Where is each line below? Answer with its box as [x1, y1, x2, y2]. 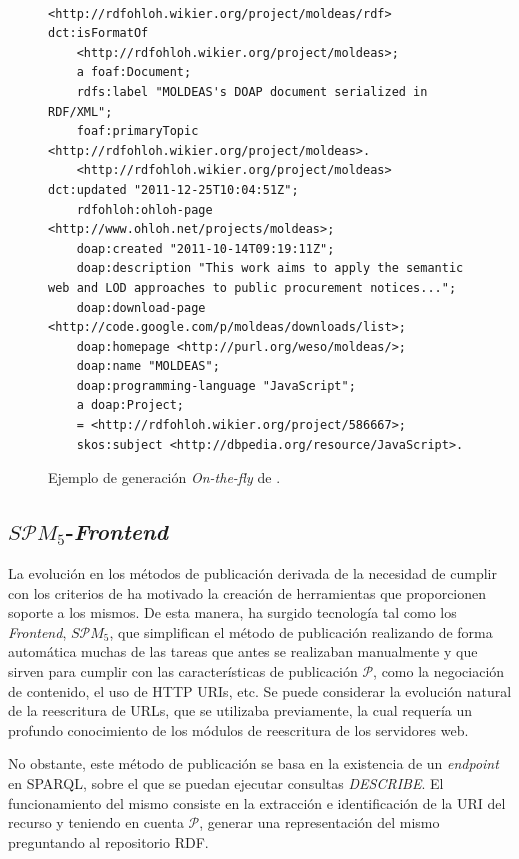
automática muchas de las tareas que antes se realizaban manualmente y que [8, 641, 478, 662]
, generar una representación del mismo [199, 812, 440, 833]
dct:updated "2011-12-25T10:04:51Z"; [48, 182, 299, 197]
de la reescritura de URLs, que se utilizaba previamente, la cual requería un [8, 700, 473, 721]
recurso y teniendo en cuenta [8, 812, 184, 833]
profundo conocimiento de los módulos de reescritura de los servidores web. [8, 719, 469, 740]
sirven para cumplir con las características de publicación [8, 661, 358, 682]
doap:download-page [76, 300, 206, 315]
